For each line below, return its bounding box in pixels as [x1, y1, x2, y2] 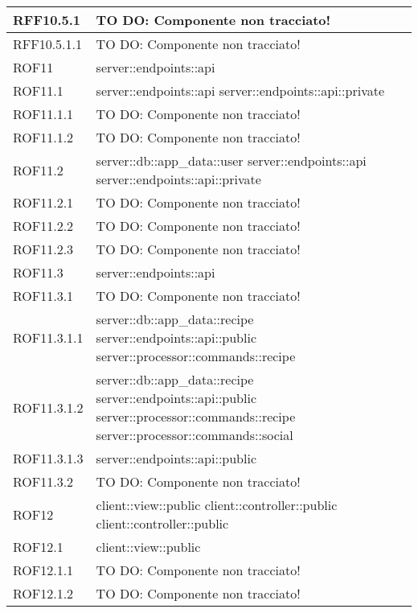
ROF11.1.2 [13, 128, 74, 146]
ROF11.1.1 [13, 105, 74, 123]
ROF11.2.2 [13, 216, 74, 235]
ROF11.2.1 [13, 193, 74, 212]
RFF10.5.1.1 [13, 35, 83, 53]
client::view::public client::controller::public [96, 496, 338, 514]
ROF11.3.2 [13, 472, 74, 491]
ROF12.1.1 [13, 561, 74, 579]
